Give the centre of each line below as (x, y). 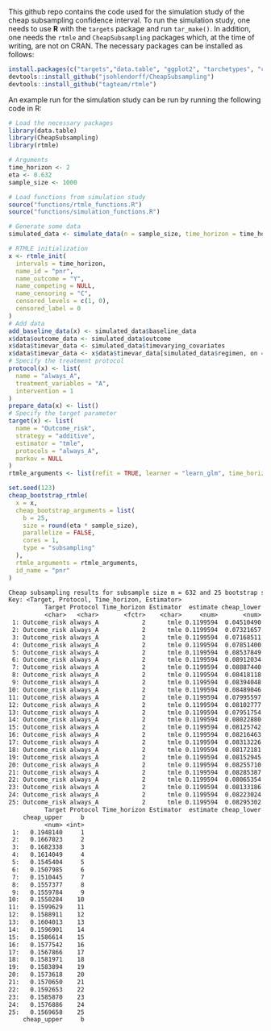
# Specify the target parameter (63, 414)
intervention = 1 (45, 391)
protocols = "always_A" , (57, 451)
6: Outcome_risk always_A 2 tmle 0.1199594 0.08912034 (137, 660)
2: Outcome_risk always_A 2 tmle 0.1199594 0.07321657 (137, 630)
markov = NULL (39, 459)
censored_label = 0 (48, 309)
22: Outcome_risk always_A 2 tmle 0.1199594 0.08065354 (135, 780)
